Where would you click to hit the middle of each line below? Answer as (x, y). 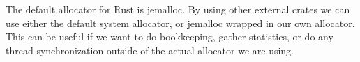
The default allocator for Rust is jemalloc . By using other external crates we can (178, 9)
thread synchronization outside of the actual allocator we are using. (150, 50)
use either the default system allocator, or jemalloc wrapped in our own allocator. (180, 23)
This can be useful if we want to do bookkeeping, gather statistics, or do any (170, 37)
